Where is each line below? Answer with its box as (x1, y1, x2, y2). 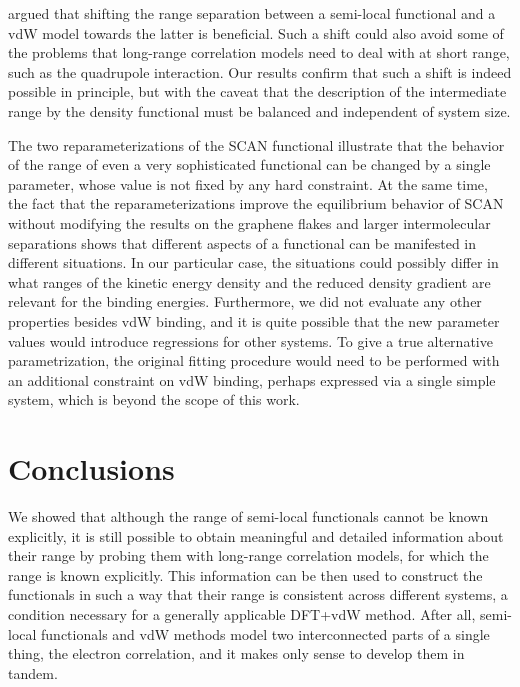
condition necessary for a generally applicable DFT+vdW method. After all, (8, 603, 476, 624)
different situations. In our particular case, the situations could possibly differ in (8, 252, 499, 273)
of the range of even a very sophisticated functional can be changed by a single (8, 154, 491, 175)
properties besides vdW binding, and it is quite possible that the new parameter (8, 310, 500, 331)
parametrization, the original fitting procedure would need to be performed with (8, 350, 500, 371)
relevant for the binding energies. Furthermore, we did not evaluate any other (8, 291, 482, 312)
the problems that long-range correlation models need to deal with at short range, (8, 42, 510, 63)
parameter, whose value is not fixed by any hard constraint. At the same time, (8, 173, 488, 194)
